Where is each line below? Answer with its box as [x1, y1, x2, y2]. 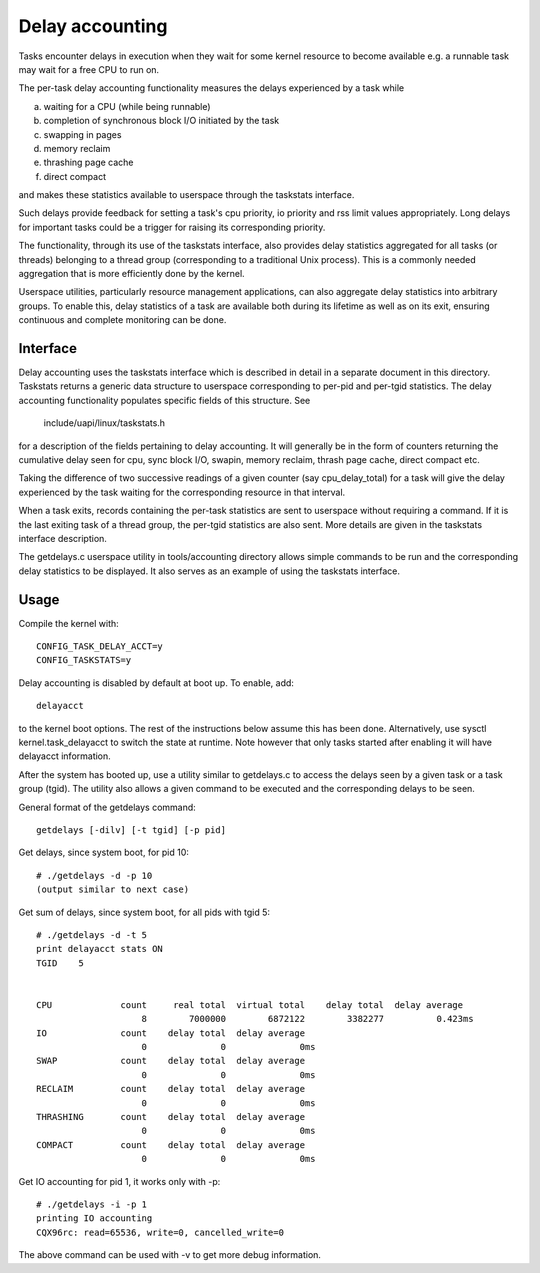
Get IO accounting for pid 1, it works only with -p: [18, 1175, 221, 1187]
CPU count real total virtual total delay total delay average [36, 999, 464, 1010]
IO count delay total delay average [36, 1027, 305, 1039]
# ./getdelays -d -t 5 [36, 929, 148, 940]
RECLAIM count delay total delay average [36, 1083, 305, 1095]
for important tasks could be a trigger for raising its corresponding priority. [18, 221, 326, 233]
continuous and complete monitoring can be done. [18, 314, 227, 326]
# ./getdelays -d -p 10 [36, 870, 153, 881]
